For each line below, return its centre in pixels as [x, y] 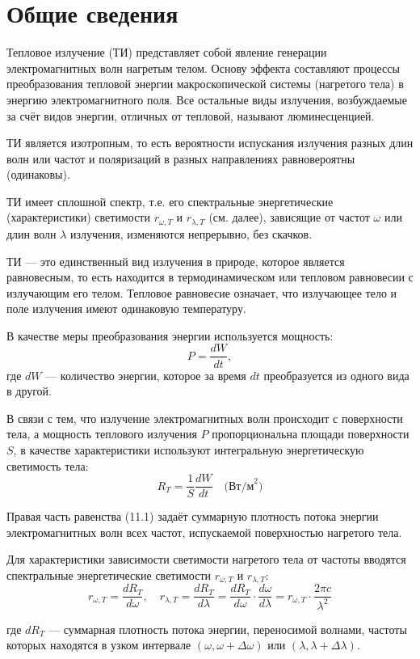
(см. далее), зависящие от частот [289, 217]
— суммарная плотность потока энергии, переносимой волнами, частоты [228, 629]
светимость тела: [48, 465]
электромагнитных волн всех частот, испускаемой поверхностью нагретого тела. [204, 532]
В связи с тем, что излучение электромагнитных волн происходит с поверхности [205, 418]
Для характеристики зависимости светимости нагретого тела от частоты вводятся [206, 559]
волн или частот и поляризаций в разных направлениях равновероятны [181, 158]
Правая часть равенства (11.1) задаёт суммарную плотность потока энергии [193, 516]
